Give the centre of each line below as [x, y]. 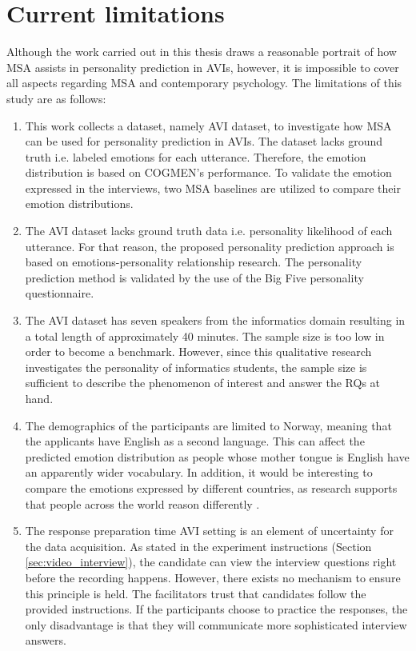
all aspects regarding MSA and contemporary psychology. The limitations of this [204, 83]
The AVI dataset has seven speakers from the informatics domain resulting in [215, 320]
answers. [46, 640]
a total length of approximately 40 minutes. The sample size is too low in [205, 335]
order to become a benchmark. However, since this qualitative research [198, 351]
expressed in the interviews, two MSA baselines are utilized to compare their [213, 188]
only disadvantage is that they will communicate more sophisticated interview [216, 624]
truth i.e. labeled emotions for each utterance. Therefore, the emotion [196, 156]
